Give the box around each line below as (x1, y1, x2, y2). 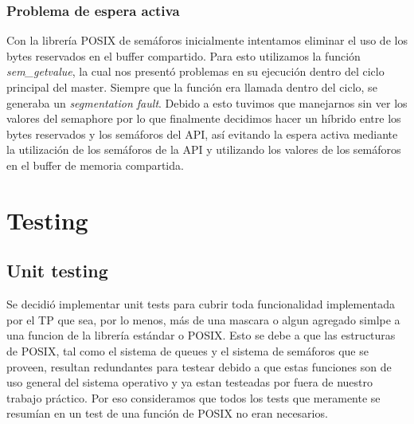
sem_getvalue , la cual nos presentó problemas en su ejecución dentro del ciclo (6, 63, 385, 80)
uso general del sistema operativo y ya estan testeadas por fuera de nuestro (6, 374, 373, 391)
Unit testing (6, 258, 108, 283)
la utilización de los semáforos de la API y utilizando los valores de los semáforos (6, 141, 401, 158)
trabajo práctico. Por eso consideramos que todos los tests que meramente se (6, 389, 381, 406)
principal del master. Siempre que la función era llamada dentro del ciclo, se (6, 79, 377, 95)
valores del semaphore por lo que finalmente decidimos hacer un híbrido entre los (6, 110, 401, 127)
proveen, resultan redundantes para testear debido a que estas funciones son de (6, 358, 392, 375)
